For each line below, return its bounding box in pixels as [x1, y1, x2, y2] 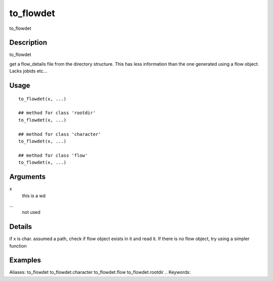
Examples [9, 256, 41, 265]
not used [22, 209, 40, 215]
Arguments [9, 172, 46, 181]
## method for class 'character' [18, 131, 101, 137]
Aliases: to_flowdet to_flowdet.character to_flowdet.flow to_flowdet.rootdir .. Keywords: [9, 269, 191, 275]
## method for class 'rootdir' [18, 110, 96, 116]
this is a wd [22, 193, 45, 199]
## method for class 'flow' [18, 152, 88, 158]
